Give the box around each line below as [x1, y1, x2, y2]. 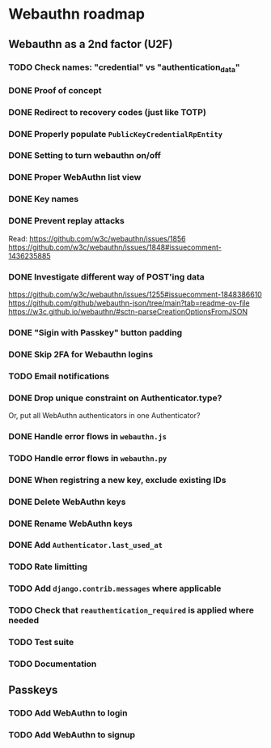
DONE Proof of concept [8, 84, 102, 96]
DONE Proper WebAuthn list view [8, 172, 142, 183]
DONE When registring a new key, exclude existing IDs [8, 474, 227, 485]
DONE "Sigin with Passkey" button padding [8, 327, 183, 338]
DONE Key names [8, 194, 79, 205]
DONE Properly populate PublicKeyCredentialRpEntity [8, 128, 223, 139]
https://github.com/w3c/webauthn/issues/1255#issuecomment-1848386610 [8, 289, 263, 299]
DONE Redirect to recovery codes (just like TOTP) [8, 106, 206, 118]
